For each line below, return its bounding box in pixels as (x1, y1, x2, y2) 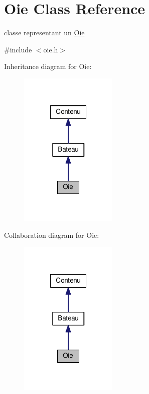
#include (4, 44, 32, 54)
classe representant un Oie (4, 27, 85, 38)
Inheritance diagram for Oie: (4, 61, 92, 72)
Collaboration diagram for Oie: (4, 230, 99, 240)
